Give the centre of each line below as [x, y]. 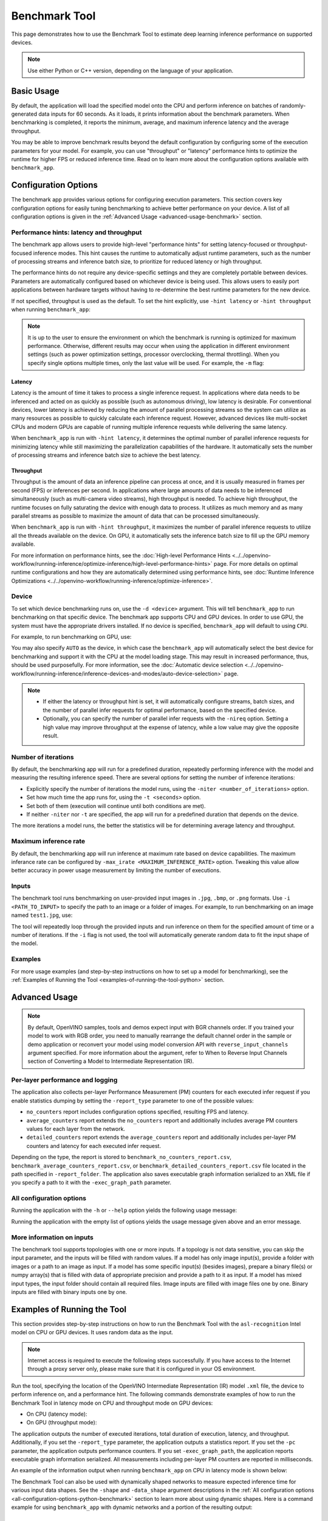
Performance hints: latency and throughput [77, 232]
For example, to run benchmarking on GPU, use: [71, 637]
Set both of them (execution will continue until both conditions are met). [116, 806]
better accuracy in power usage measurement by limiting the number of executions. [116, 871]
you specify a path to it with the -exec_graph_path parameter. [91, 1183]
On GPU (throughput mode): [62, 1422]
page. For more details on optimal [256, 563]
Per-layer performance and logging [64, 1080]
